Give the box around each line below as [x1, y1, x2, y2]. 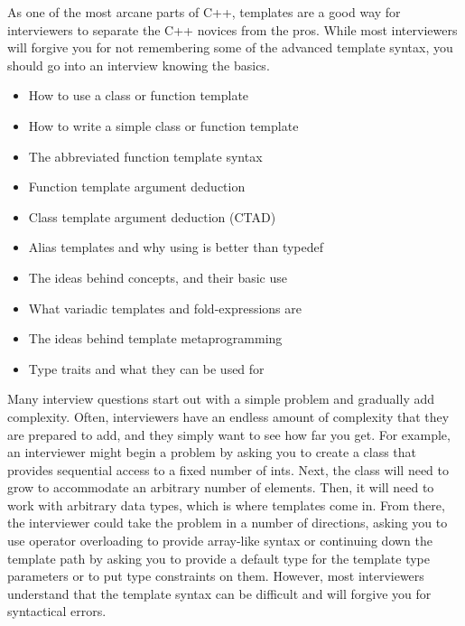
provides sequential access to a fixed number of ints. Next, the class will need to [7, 460, 450, 479]
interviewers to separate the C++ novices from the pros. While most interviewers [7, 20, 458, 39]
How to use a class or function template [28, 86, 249, 105]
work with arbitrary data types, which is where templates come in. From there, [7, 495, 445, 514]
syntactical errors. [7, 602, 107, 621]
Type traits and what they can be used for [28, 359, 265, 378]
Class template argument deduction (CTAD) [28, 207, 276, 226]
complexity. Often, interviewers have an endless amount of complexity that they [7, 406, 450, 425]
